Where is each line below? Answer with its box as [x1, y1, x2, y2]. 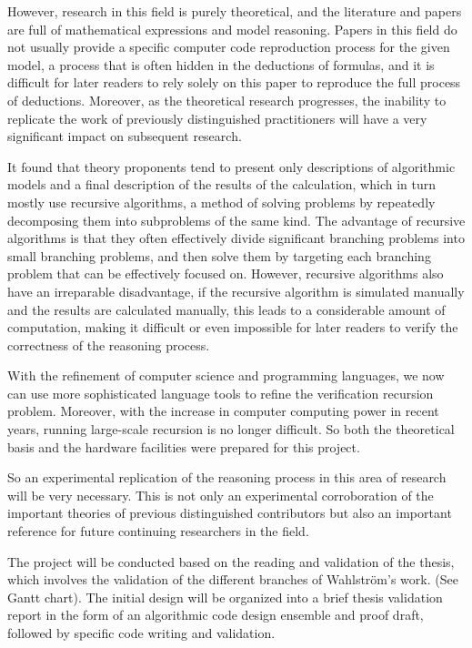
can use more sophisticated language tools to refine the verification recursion [7, 383, 434, 402]
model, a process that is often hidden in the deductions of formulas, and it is [7, 55, 435, 74]
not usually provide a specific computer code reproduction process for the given [7, 37, 450, 56]
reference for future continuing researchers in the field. [7, 521, 309, 541]
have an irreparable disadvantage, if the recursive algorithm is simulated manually [7, 281, 465, 300]
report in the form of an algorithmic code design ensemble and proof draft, [7, 605, 424, 624]
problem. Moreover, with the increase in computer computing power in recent [7, 401, 439, 420]
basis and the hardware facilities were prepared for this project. [7, 437, 360, 456]
